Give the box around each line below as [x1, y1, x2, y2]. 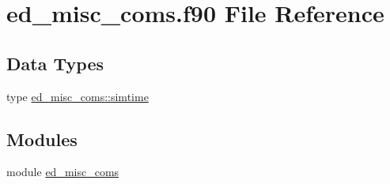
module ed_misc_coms [6, 163, 119, 180]
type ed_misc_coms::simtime [6, 88, 149, 104]
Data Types [6, 51, 104, 75]
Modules [6, 126, 78, 151]
